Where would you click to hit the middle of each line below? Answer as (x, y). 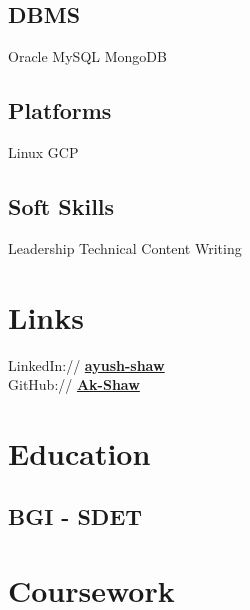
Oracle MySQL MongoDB (87, 56)
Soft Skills (61, 205)
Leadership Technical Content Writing (125, 247)
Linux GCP (43, 152)
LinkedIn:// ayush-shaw (86, 364)
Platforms (60, 110)
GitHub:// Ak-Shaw (74, 384)
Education (79, 452)
